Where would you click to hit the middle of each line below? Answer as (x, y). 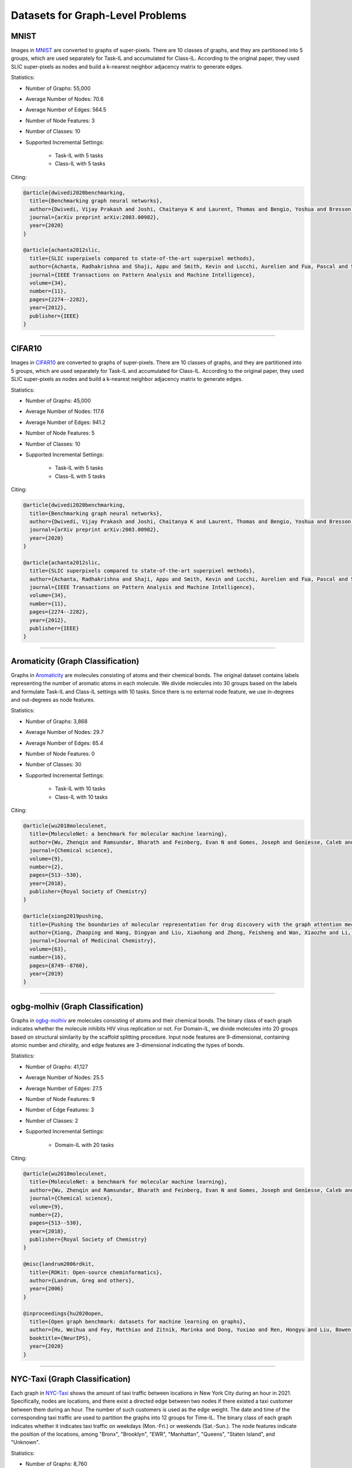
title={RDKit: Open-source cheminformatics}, (96, 1272)
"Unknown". (26, 1442)
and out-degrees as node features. (53, 700)
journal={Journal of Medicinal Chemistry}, (93, 941)
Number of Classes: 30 (53, 765)
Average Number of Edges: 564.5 (66, 110)
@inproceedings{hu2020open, (63, 1313)
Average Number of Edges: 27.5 (64, 1088)
